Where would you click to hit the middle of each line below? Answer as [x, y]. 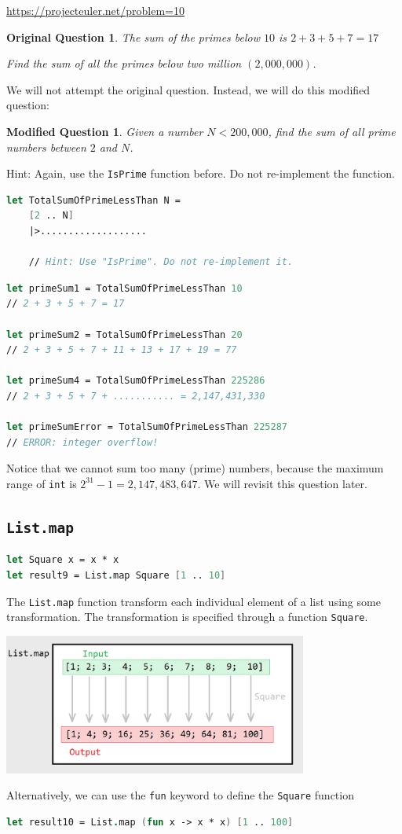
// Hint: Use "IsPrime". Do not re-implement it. [161, 262]
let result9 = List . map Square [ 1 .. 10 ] [116, 575]
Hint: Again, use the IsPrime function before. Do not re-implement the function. [201, 173]
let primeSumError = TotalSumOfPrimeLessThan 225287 [147, 427]
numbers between [46, 147]
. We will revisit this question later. [282, 483]
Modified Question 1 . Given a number [105, 131]
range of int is [42, 483]
